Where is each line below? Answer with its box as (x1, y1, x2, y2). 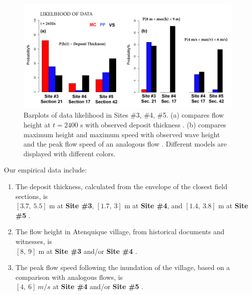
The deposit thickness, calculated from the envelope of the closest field (15, 181, 227, 191)
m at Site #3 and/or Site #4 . (38, 246, 137, 256)
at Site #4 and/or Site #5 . (52, 281, 144, 292)
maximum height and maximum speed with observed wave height (24, 129, 220, 139)
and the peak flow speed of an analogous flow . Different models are (24, 139, 227, 149)
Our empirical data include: (4, 165, 87, 175)
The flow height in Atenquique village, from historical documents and (15, 226, 225, 237)
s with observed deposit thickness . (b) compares (80, 120, 227, 130)
